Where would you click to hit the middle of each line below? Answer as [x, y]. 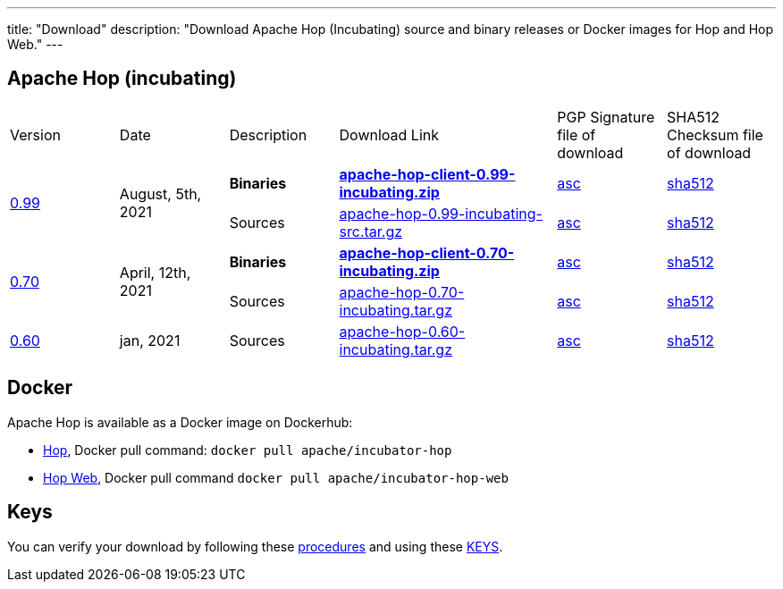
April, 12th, [155, 272]
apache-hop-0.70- [402, 292]
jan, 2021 [150, 340]
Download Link [389, 135]
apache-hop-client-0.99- [427, 174]
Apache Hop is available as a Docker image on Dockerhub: [180, 422]
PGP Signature [606, 117]
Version [35, 135]
